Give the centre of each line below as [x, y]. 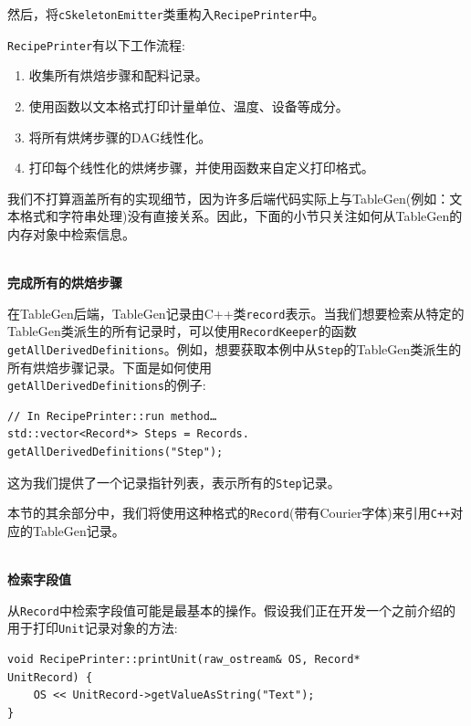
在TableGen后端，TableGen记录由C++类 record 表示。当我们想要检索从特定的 [236, 313]
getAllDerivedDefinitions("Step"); [115, 452]
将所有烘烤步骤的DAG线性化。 [120, 137]
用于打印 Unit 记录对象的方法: [93, 628]
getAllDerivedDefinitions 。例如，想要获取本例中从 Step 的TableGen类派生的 [235, 348]
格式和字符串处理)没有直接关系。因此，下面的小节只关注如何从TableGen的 [241, 216]
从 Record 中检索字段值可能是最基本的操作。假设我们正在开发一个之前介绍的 [231, 610]
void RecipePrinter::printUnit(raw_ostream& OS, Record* [184, 660]
